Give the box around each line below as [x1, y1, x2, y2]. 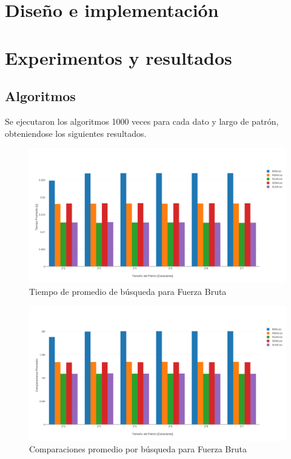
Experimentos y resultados [5, 45, 232, 70]
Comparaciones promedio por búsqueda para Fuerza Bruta [29, 443, 247, 455]
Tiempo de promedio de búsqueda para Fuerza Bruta [29, 285, 227, 297]
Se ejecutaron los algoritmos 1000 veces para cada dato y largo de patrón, [5, 114, 279, 127]
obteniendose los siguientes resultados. [5, 127, 147, 139]
